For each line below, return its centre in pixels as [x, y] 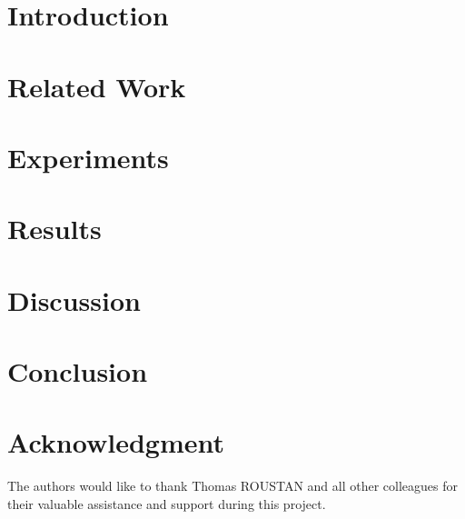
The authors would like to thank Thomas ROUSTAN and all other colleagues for [232, 486]
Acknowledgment [116, 442]
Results [54, 229]
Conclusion [78, 371]
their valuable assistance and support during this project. [167, 503]
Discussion [74, 299]
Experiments [88, 157]
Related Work [97, 86]
